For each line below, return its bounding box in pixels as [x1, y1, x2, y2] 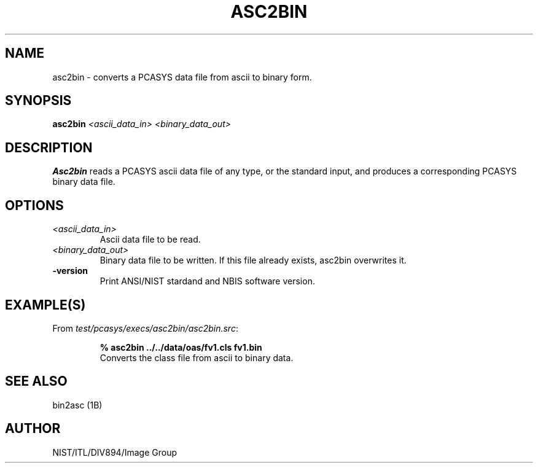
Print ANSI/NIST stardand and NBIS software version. [99, 276, 315, 287]
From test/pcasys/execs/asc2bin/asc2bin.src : [52, 322, 238, 333]
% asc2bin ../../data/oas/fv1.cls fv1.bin [99, 341, 262, 353]
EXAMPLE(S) [5, 297, 86, 313]
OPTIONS [5, 197, 64, 213]
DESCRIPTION [5, 139, 93, 155]
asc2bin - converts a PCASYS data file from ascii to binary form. [52, 71, 312, 82]
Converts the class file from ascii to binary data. [99, 352, 294, 363]
